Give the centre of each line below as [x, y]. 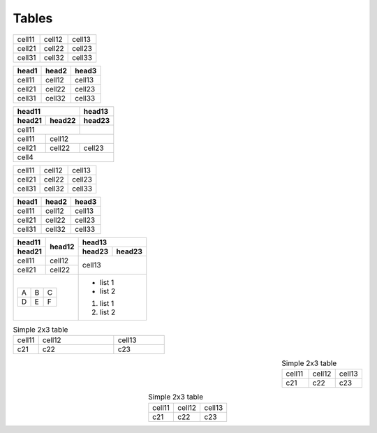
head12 [62, 247]
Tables [33, 18]
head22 [63, 120]
